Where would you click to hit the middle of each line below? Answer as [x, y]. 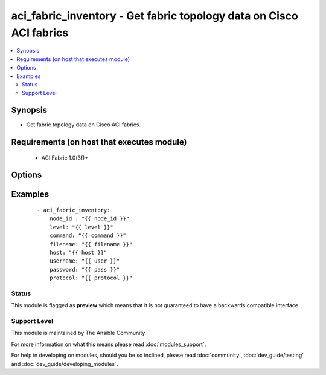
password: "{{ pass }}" [85, 269]
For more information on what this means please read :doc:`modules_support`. [109, 344]
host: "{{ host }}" [78, 252]
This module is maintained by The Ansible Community [78, 333]
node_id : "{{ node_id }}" [89, 219]
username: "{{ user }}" [85, 261]
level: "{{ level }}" [81, 227]
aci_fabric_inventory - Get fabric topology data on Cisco [155, 16]
